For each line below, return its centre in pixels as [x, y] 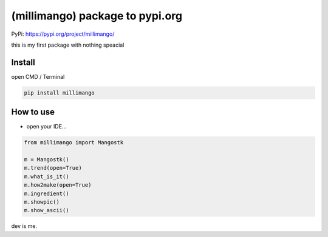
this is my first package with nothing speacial [68, 45]
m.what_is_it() [46, 176]
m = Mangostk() [46, 160]
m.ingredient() [46, 193]
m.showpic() [42, 202]
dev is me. [24, 226]
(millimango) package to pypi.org [97, 16]
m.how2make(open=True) [58, 185]
